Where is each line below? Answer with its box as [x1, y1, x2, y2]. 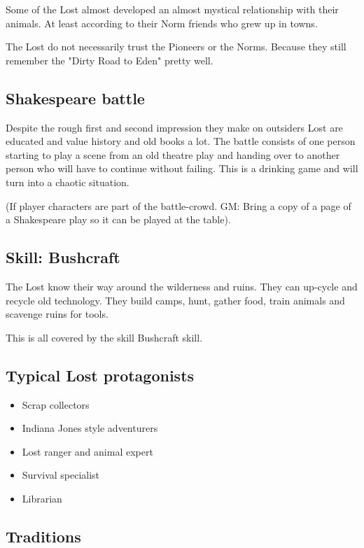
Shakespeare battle [6, 87, 145, 108]
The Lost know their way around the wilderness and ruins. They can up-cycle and [6, 279, 358, 293]
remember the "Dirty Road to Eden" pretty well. [6, 52, 213, 67]
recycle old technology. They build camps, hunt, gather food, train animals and [6, 293, 345, 307]
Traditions [6, 525, 81, 547]
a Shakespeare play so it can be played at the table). [6, 212, 231, 227]
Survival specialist [22, 468, 100, 482]
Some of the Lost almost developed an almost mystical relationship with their [6, 2, 339, 16]
